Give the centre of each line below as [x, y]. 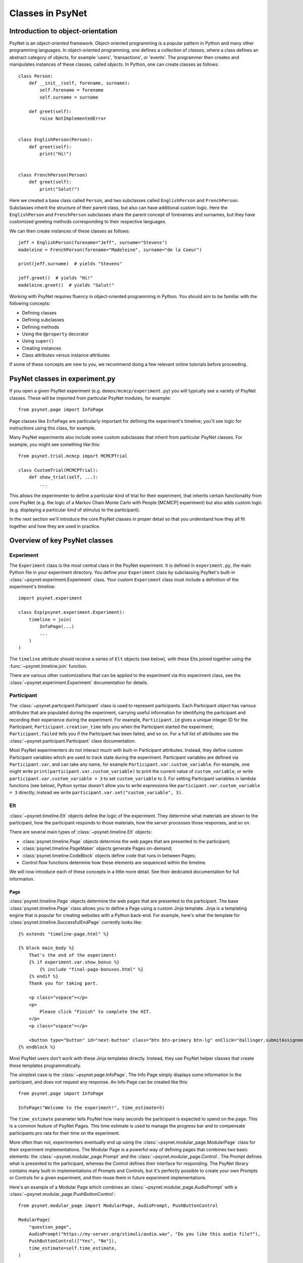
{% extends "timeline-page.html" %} [64, 934]
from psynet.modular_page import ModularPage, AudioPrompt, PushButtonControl [118, 1206]
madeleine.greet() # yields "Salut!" [66, 285]
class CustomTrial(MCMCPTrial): [58, 470]
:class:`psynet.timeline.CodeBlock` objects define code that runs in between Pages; [109, 855]
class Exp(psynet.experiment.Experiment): [72, 612]
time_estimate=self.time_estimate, [73, 1248]
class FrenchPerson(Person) [53, 175]
